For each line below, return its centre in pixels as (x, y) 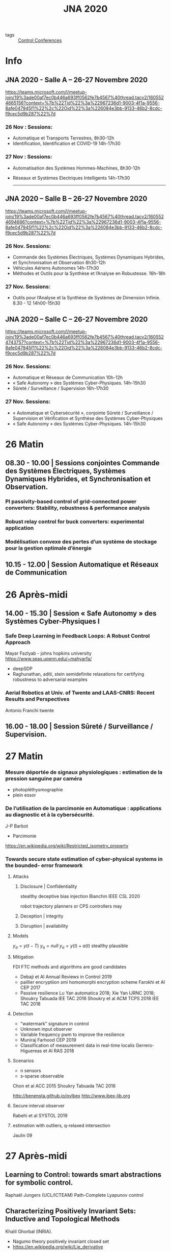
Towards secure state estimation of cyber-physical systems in (84, 859)
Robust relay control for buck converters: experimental (75, 522)
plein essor (24, 795)
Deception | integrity (42, 916)
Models (21, 936)
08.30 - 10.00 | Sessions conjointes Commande (82, 463)
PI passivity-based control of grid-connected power (71, 502)
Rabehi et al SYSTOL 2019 (40, 1115)
